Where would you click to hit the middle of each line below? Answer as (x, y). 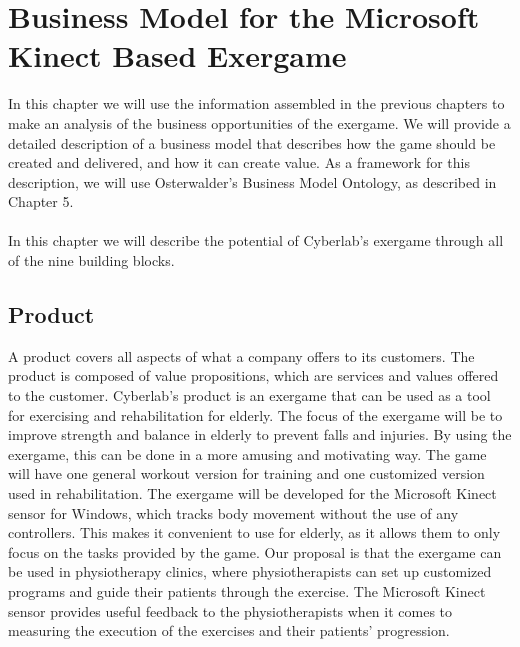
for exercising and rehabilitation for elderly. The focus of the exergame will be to (255, 414)
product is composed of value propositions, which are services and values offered (253, 375)
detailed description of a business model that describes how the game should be (252, 142)
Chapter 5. (41, 201)
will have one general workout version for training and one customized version (246, 473)
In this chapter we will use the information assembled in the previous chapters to (256, 103)
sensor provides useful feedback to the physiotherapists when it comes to (230, 610)
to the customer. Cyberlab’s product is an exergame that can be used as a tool (249, 395)
